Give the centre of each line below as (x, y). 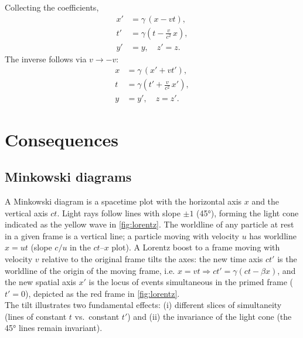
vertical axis (26, 212)
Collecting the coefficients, (52, 7)
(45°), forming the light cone (248, 212)
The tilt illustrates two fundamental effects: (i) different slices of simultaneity (143, 305)
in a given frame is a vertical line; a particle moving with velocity (122, 235)
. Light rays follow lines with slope (119, 212)
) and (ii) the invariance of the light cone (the (210, 316)
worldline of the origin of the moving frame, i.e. (90, 270)
